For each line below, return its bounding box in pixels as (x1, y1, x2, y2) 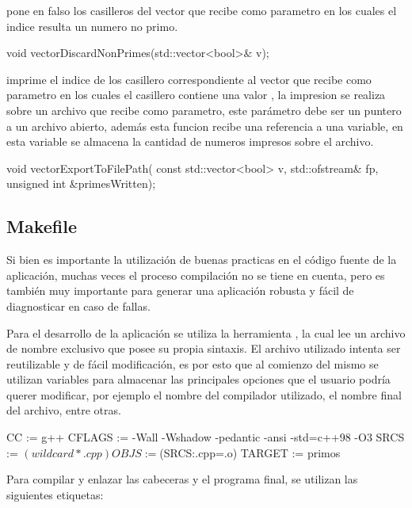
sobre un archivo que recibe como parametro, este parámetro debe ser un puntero (6, 101, 402, 118)
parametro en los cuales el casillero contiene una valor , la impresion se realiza (6, 86, 386, 103)
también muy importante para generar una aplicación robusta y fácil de (6, 282, 354, 299)
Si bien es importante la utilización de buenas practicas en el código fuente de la (6, 251, 397, 268)
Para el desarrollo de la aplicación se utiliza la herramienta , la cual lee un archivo (6, 324, 406, 341)
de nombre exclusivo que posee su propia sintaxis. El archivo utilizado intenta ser (6, 340, 401, 357)
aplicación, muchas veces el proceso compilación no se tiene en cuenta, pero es (6, 266, 385, 283)
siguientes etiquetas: (6, 486, 104, 502)
